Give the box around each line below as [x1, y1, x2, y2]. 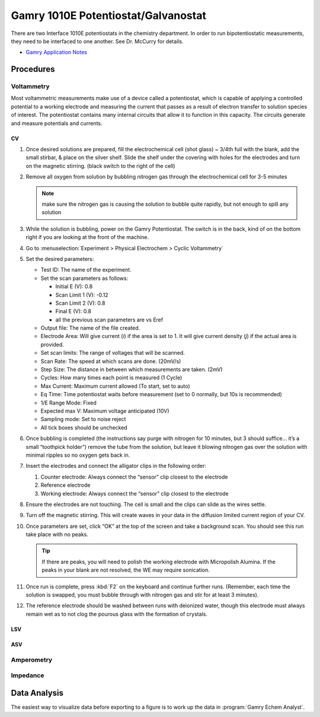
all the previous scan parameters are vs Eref [55, 316, 164, 323]
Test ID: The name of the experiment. [40, 266, 132, 273]
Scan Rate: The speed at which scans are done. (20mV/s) [40, 358, 181, 365]
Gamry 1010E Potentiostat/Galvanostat [11, 9, 207, 22]
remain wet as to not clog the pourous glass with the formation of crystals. [25, 610, 207, 617]
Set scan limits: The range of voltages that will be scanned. [40, 349, 185, 356]
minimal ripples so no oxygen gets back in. [25, 451, 130, 458]
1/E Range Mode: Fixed [40, 399, 97, 406]
